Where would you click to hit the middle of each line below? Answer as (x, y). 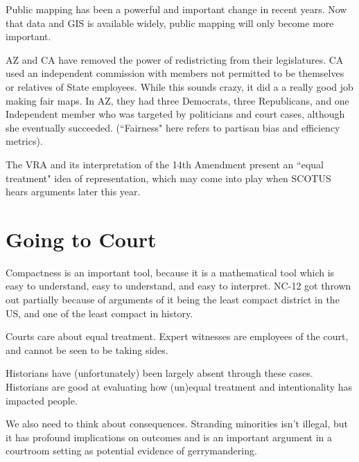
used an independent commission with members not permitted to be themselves (175, 73)
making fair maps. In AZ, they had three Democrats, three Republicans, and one (177, 100)
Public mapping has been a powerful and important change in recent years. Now (176, 9)
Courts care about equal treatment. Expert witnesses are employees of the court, (177, 336)
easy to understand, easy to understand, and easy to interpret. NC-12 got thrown (178, 286)
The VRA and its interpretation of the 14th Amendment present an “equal (165, 164)
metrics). (24, 141)
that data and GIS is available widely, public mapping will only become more (170, 23)
